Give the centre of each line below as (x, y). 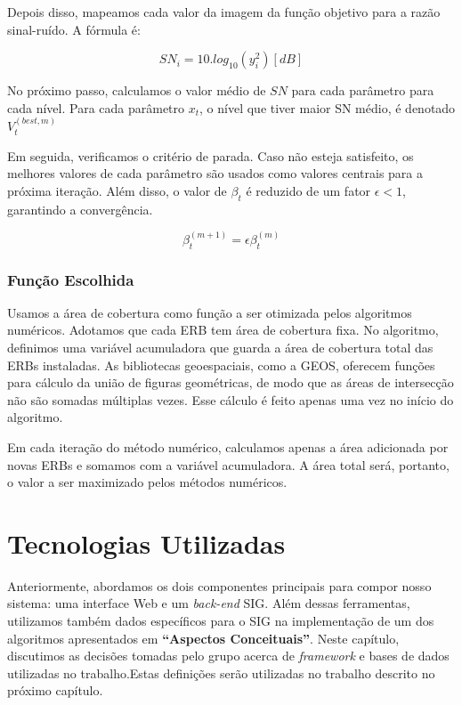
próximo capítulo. (55, 690)
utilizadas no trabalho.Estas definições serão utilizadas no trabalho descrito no (221, 673)
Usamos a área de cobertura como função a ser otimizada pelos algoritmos (210, 312)
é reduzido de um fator (308, 190)
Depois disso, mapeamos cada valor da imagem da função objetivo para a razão (224, 12)
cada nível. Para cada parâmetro (96, 107)
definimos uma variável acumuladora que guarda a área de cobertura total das (220, 347)
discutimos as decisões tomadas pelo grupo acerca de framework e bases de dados (228, 656)
